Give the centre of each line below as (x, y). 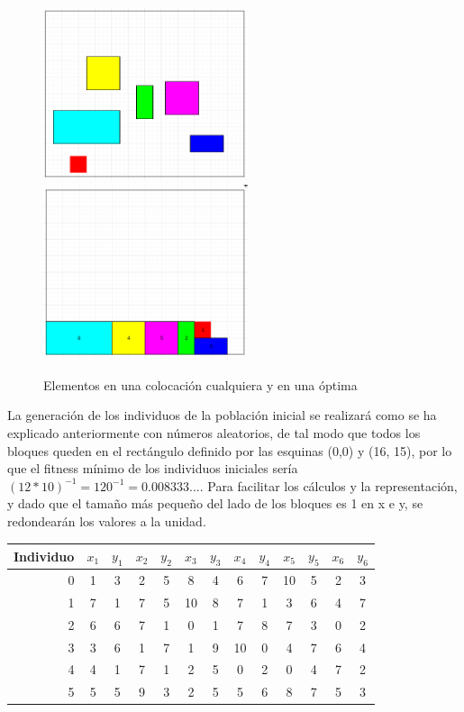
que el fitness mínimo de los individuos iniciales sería (153, 468)
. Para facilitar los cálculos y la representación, (328, 485)
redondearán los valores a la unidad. (107, 520)
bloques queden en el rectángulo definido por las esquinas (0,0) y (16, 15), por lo (230, 450)
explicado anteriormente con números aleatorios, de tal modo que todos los (214, 432)
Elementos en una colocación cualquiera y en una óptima (200, 384)
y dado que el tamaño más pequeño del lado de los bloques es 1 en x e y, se (215, 503)
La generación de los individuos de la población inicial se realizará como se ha (222, 415)
